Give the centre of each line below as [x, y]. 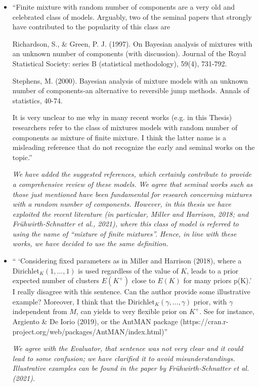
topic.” [22, 157]
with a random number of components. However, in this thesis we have [122, 204]
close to [143, 280]
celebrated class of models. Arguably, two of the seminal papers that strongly [132, 16]
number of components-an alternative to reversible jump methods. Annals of [131, 90]
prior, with [210, 301]
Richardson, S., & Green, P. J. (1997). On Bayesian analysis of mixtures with [132, 43]
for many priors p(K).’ [218, 280]
